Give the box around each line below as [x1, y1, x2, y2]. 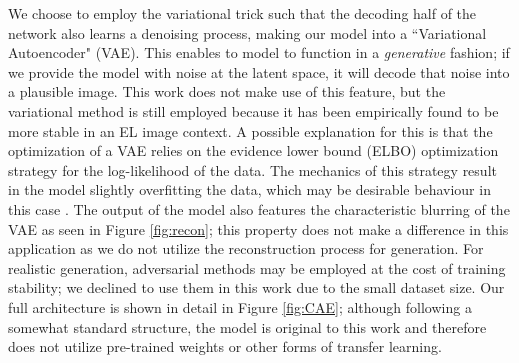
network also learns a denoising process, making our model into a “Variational [8, 22, 487, 43]
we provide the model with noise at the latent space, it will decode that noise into [8, 61, 510, 82]
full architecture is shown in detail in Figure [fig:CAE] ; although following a [8, 296, 472, 317]
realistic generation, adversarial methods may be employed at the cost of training [8, 257, 506, 278]
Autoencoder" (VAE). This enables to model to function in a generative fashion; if [8, 42, 510, 63]
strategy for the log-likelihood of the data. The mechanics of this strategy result [8, 159, 497, 180]
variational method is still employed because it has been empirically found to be [8, 100, 499, 121]
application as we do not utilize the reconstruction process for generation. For [8, 238, 484, 259]
